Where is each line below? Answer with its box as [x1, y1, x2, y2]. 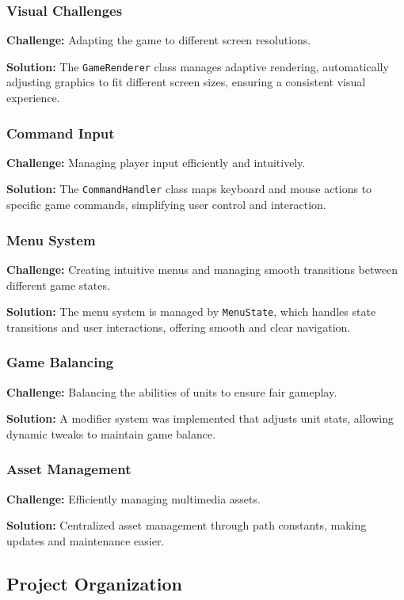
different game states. [6, 276, 110, 293]
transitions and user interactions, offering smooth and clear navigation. [6, 318, 351, 335]
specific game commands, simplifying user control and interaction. [6, 196, 326, 213]
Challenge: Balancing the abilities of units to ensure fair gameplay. [6, 383, 337, 400]
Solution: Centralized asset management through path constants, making [6, 517, 367, 534]
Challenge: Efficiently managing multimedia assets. [6, 490, 261, 507]
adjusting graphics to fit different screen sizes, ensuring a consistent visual [6, 74, 366, 90]
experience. [6, 89, 60, 106]
